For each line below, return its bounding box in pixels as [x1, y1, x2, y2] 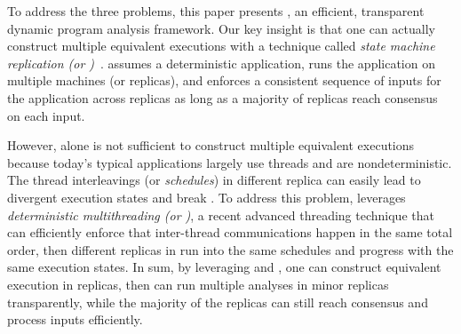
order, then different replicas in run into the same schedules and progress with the [7, 240, 454, 258]
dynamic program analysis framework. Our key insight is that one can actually [7, 19, 435, 37]
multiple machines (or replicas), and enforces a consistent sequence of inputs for [7, 71, 441, 90]
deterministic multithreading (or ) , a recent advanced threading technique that [7, 205, 434, 224]
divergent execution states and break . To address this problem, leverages [7, 187, 406, 206]
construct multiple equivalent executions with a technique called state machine [7, 36, 435, 55]
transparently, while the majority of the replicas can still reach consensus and [7, 292, 428, 311]
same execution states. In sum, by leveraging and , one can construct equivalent [7, 258, 441, 276]
